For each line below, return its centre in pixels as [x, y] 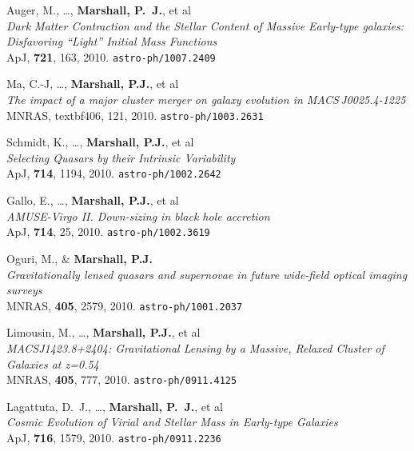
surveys [24, 290]
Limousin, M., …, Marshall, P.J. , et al [103, 332]
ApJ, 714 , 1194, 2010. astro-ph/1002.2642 [114, 173]
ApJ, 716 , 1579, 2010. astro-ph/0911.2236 [114, 438]
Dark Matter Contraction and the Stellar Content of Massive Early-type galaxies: [205, 25]
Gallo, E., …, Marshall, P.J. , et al [93, 200]
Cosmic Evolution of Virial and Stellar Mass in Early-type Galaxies [172, 422]
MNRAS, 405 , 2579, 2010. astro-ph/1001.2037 [125, 305]
